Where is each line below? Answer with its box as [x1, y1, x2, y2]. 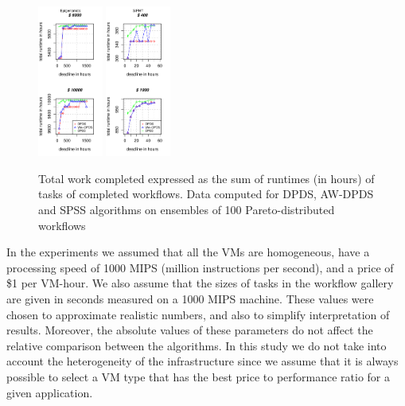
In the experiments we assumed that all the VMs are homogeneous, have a [6, 244, 370, 260]
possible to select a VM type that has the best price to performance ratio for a [6, 369, 390, 385]
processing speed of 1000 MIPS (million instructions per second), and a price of [6, 259, 394, 275]
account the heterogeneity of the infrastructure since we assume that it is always [6, 353, 399, 369]
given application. [6, 384, 93, 400]
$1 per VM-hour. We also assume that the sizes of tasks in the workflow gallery [6, 275, 394, 291]
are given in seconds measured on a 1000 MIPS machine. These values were [6, 291, 374, 307]
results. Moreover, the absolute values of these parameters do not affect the [6, 322, 373, 338]
